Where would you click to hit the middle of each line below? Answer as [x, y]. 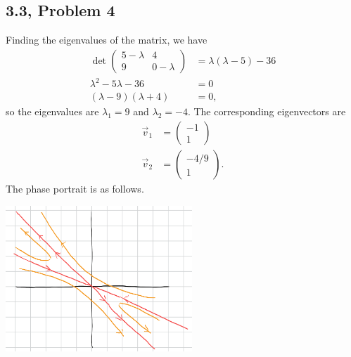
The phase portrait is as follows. [75, 189]
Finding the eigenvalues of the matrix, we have [107, 40]
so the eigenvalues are [52, 111]
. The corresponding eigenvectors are [267, 111]
